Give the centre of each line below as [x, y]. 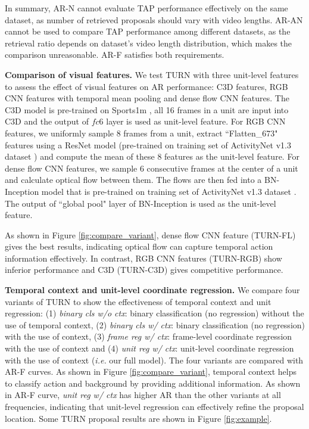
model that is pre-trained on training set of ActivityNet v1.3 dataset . [169, 191]
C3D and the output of [47, 121]
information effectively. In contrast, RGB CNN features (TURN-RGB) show [143, 258]
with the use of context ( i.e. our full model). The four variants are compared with [154, 360]
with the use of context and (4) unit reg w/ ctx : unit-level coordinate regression [149, 348]
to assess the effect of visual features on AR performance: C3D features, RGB [146, 86]
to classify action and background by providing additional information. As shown [153, 383]
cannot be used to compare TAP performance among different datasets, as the [148, 31]
